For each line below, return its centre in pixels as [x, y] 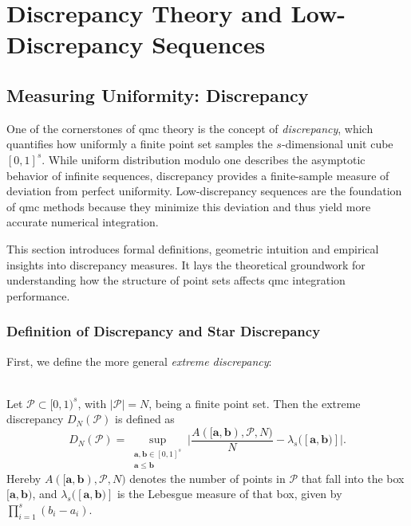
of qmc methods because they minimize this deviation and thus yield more [189, 206]
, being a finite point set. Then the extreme [255, 403]
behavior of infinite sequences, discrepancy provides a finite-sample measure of [198, 175]
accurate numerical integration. [83, 222]
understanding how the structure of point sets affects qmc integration [176, 280]
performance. [38, 295]
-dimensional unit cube [337, 144]
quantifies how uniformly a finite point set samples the [140, 144]
